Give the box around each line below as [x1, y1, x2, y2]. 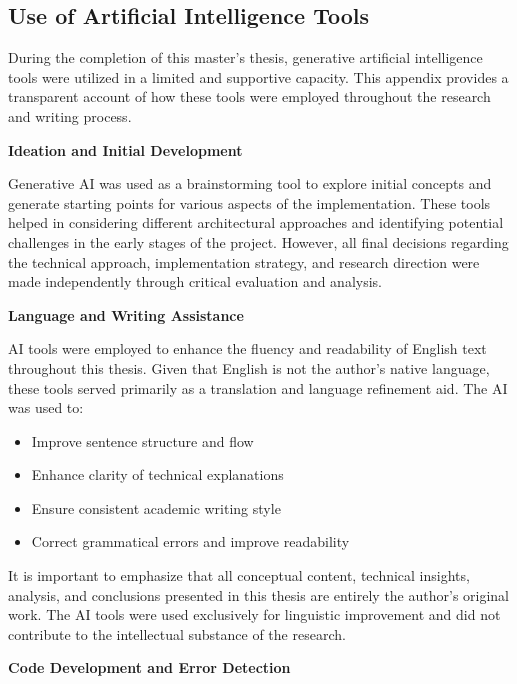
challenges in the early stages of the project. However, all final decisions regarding [8, 231, 509, 252]
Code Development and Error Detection [8, 657, 291, 678]
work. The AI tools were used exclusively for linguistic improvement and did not [8, 604, 501, 625]
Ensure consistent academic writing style [31, 497, 281, 518]
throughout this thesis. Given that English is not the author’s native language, [8, 357, 490, 378]
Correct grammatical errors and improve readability [31, 531, 350, 552]
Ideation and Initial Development [8, 139, 243, 160]
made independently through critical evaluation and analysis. [8, 271, 383, 292]
